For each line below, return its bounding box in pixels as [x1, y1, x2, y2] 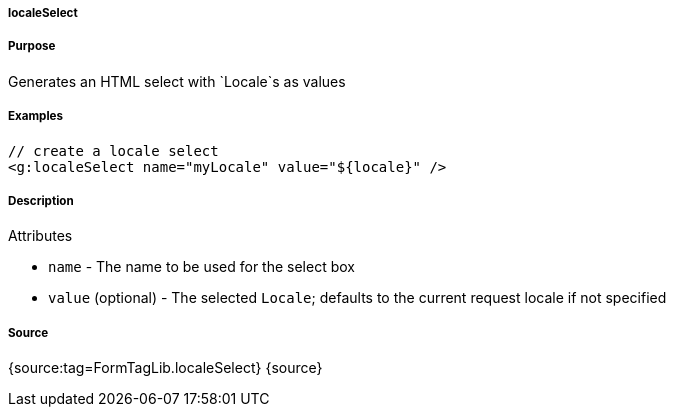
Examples [8, 109, 63, 124]
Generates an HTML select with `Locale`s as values [8, 72, 346, 90]
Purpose [8, 39, 56, 54]
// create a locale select [8, 142, 219, 159]
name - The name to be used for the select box [48, 258, 355, 276]
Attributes [8, 227, 73, 245]
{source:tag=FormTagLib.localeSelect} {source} [8, 359, 323, 377]
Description [8, 193, 74, 208]
